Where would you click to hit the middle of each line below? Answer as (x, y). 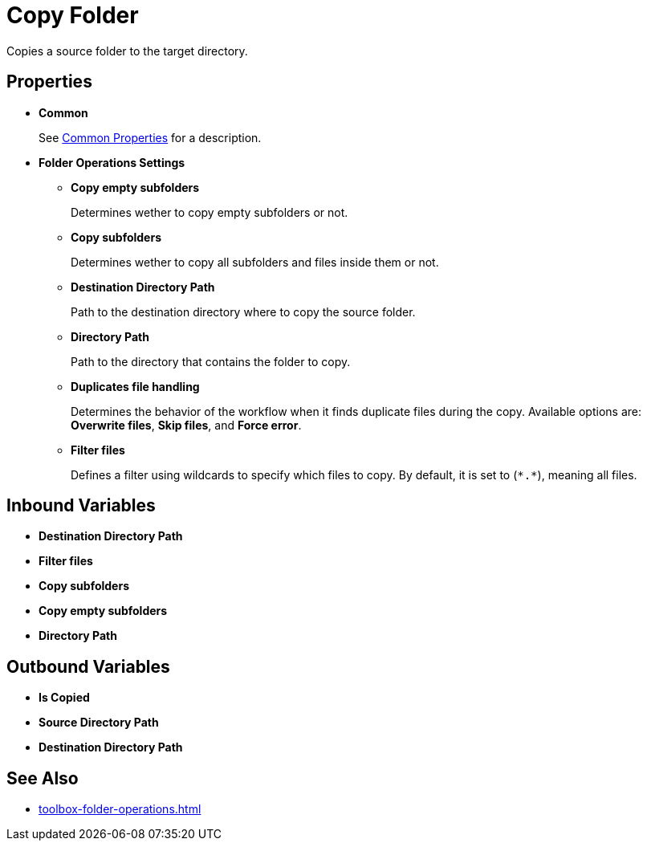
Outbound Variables (88, 666)
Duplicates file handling (135, 386)
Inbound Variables (81, 506)
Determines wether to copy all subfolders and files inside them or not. (255, 262)
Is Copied (64, 698)
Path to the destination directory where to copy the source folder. (243, 312)
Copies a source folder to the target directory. (127, 51)
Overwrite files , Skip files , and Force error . (186, 425)
